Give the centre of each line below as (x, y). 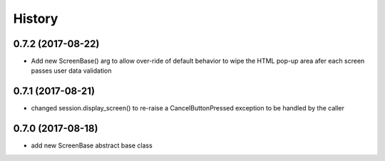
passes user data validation (71, 71)
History (36, 19)
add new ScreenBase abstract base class (92, 145)
